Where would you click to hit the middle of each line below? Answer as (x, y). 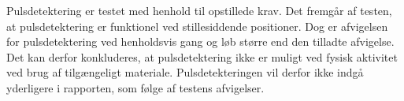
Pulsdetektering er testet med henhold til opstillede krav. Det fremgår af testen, (199, 10)
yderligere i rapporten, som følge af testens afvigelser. (135, 87)
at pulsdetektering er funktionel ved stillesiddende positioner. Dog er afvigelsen (197, 26)
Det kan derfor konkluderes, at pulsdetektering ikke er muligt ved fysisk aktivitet (202, 56)
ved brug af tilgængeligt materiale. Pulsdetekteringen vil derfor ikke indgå (185, 72)
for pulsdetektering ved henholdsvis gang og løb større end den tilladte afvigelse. (200, 41)
